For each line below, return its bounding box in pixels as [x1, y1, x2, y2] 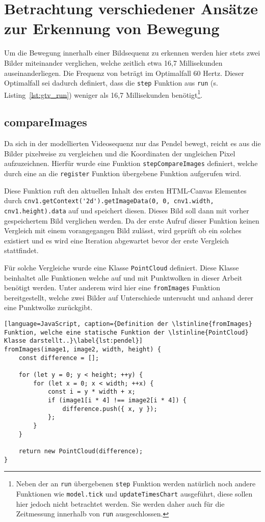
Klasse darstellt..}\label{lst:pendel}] [4, 337, 143, 345]
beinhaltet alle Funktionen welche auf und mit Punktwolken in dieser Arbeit [4, 272, 243, 283]
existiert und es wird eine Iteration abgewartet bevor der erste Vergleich [4, 235, 229, 245]
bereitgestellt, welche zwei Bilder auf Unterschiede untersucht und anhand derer [4, 292, 254, 303]
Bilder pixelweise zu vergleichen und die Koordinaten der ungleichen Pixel [4, 148, 235, 158]
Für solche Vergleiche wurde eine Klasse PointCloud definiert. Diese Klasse [4, 262, 239, 272]
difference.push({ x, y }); [62, 405, 157, 413]
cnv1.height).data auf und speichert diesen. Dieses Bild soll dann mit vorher [4, 205, 249, 215]
